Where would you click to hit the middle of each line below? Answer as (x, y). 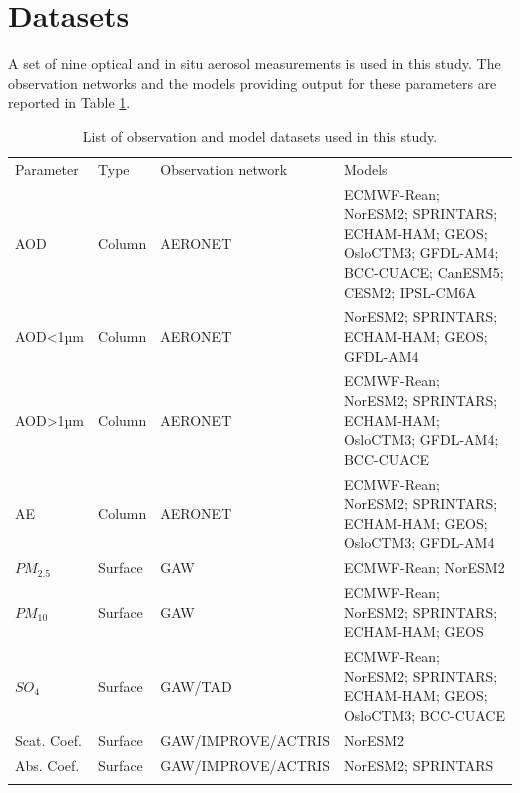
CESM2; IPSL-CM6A (410, 291)
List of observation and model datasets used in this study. (260, 135)
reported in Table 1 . (69, 102)
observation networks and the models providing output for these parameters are (252, 82)
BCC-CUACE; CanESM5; (423, 271)
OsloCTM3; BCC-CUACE (424, 714)
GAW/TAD (196, 685)
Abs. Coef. (47, 764)
